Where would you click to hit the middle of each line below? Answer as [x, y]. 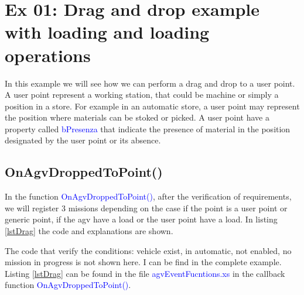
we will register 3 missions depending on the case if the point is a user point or [146, 207]
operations [48, 55]
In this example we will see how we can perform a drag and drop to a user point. [150, 83]
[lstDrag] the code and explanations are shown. [89, 231]
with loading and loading [107, 32]
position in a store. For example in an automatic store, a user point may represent [152, 106]
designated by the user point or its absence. [83, 140]
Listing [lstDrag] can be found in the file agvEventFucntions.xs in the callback [145, 273]
